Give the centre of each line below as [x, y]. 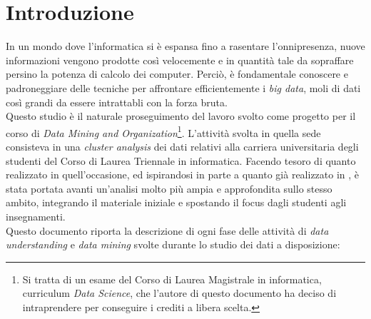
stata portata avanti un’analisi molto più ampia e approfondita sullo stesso [169, 188]
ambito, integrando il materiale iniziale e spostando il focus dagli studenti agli [176, 202]
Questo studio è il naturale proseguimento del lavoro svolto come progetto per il [181, 116]
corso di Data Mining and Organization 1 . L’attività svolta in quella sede [163, 131]
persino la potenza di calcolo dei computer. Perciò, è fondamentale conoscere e [177, 74]
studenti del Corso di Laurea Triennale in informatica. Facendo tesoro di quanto [181, 160]
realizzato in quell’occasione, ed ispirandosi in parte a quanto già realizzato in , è [183, 174]
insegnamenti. [36, 216]
